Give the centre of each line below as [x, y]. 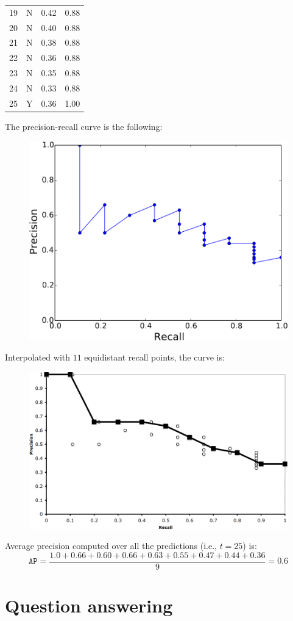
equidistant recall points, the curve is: [154, 357]
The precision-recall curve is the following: [84, 126]
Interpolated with [38, 357]
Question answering [89, 605]
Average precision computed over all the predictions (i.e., [111, 546]
